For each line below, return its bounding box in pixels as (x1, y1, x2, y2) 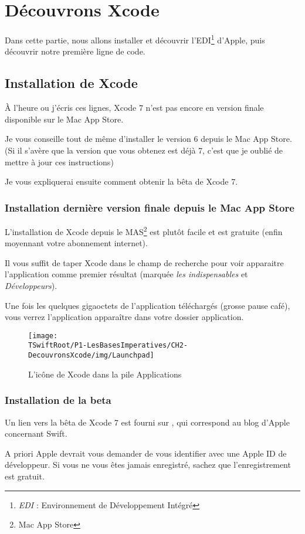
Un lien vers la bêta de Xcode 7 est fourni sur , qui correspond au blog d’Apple (5, 416, 290, 428)
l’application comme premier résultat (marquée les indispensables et (5, 268, 248, 280)
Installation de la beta (5, 393, 111, 407)
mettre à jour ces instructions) (5, 155, 114, 168)
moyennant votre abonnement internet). (5, 237, 148, 249)
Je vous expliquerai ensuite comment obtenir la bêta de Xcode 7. (5, 175, 238, 188)
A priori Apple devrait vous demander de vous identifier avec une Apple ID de (5, 447, 287, 459)
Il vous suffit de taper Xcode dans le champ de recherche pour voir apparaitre (5, 256, 284, 268)
